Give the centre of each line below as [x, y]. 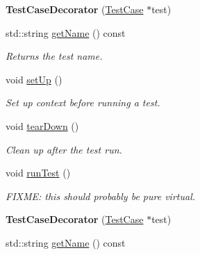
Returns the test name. [54, 56]
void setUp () [34, 79]
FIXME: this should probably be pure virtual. [101, 196]
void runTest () [38, 173]
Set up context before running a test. [83, 102]
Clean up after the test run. [64, 149]
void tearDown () [42, 125]
